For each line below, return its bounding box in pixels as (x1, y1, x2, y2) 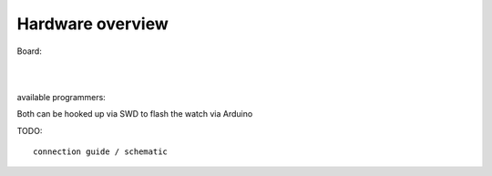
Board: (16, 46, 43, 57)
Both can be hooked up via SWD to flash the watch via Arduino (16, 109, 253, 119)
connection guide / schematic (33, 146, 169, 157)
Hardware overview (16, 14, 169, 34)
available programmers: (16, 91, 107, 102)
